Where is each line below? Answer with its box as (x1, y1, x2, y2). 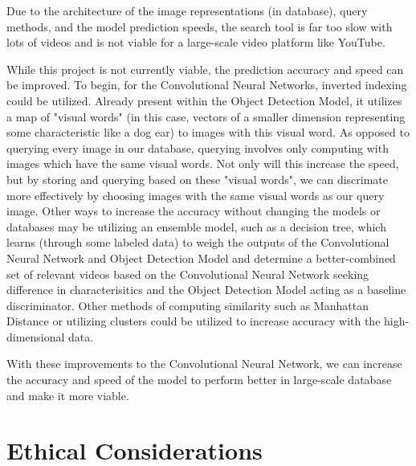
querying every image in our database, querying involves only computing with (6, 139, 389, 156)
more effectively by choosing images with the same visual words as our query (6, 186, 385, 203)
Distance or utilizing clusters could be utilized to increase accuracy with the (6, 313, 381, 329)
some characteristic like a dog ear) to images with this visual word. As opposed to (6, 124, 410, 141)
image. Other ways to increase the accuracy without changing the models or (6, 202, 381, 219)
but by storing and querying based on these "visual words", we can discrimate (6, 170, 389, 187)
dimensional (6, 328, 65, 345)
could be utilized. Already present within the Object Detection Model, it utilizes (6, 92, 402, 108)
